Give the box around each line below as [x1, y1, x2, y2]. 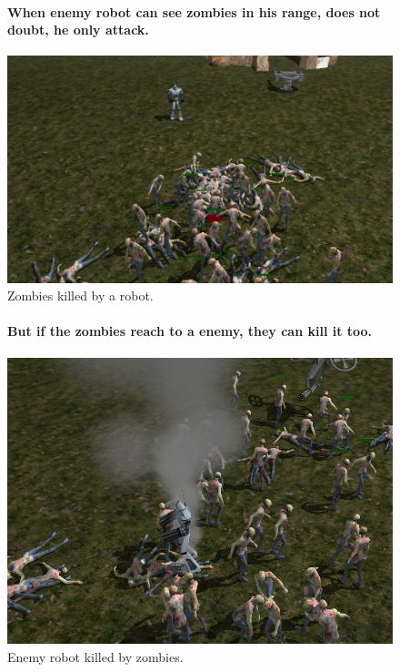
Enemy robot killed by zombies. [7, 647, 184, 666]
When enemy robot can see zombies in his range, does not [7, 2, 381, 21]
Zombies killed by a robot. [7, 286, 154, 305]
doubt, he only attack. [7, 20, 149, 39]
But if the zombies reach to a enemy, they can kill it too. [7, 321, 373, 341]
